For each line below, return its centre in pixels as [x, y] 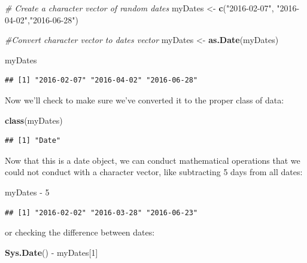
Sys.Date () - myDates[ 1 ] [51, 252]
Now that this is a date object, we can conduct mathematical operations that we [153, 160]
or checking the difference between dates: [80, 232]
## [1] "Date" [33, 141]
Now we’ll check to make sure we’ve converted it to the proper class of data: [145, 100]
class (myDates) [34, 120]
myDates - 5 [27, 192]
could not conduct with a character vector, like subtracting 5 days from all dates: [154, 172]
